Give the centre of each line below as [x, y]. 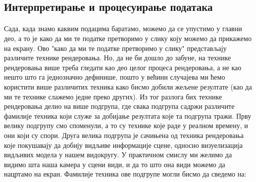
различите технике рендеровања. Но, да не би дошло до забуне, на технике [118, 58]
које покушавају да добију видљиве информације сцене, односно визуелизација [124, 145]
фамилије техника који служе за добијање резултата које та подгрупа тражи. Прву [128, 115]
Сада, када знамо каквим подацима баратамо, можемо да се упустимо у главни [123, 28]
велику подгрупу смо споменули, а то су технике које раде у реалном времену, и [126, 125]
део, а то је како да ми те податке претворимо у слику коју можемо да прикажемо [128, 38]
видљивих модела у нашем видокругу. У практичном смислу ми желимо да [118, 155]
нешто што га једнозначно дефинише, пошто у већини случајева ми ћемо [115, 77]
